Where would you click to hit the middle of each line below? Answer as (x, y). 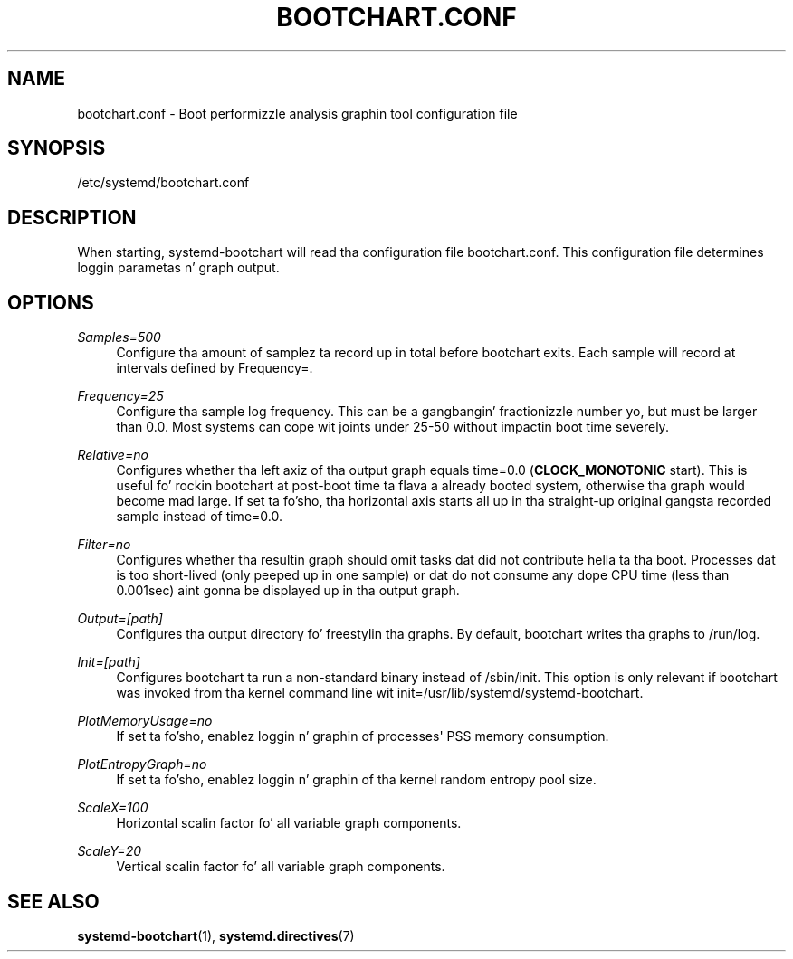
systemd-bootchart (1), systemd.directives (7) (216, 935)
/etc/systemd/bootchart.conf (163, 183)
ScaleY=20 (110, 851)
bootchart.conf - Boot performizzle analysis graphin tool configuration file (297, 113)
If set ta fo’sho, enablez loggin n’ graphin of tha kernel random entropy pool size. (356, 780)
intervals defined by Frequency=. (215, 368)
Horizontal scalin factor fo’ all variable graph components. (289, 823)
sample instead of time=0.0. (199, 517)
